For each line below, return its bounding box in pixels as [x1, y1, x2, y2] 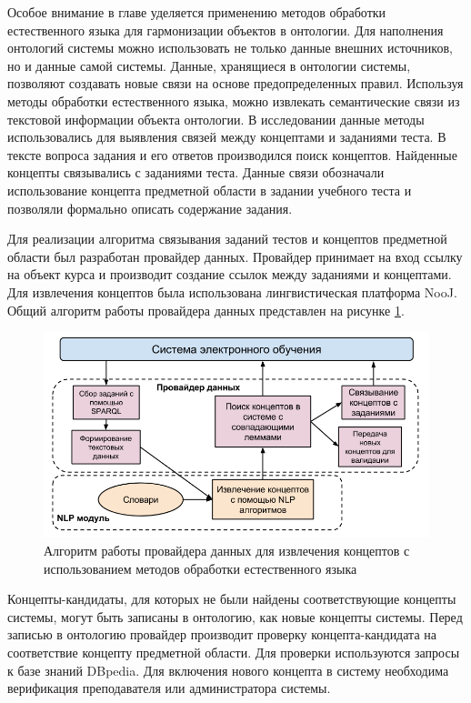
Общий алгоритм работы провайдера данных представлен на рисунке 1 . [7, 300, 405, 319]
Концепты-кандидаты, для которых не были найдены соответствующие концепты [7, 589, 456, 608]
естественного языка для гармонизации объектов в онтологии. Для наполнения [7, 20, 444, 39]
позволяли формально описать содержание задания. [7, 198, 293, 217]
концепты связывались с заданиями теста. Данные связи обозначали [7, 163, 385, 182]
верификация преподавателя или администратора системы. [7, 678, 331, 698]
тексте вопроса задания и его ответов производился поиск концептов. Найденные [7, 145, 457, 164]
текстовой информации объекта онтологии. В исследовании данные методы [7, 109, 425, 128]
